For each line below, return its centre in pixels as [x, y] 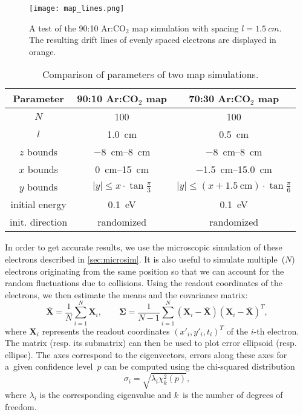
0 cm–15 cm [122, 169]
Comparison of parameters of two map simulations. [151, 74]
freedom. [21, 407]
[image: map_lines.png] [77, 8]
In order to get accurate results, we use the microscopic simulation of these [144, 247]
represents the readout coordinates [106, 331]
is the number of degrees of [233, 395]
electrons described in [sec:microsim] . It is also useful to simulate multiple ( [145, 259]
